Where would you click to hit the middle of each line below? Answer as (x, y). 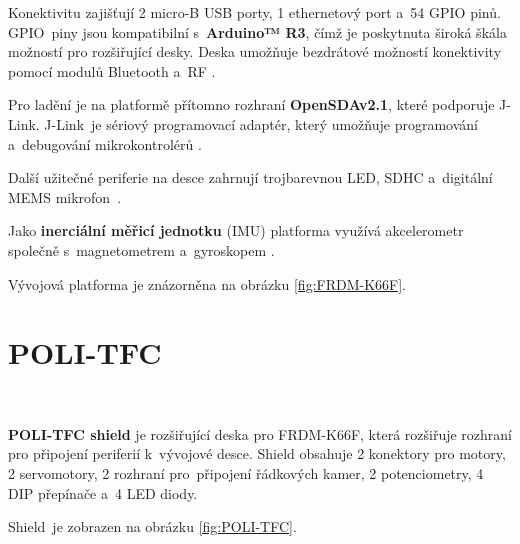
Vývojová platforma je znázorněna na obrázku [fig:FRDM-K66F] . (207, 283)
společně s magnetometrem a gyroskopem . (141, 249)
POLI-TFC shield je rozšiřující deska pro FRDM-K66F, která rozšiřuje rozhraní (260, 433)
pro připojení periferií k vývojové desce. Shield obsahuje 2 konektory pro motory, (257, 453)
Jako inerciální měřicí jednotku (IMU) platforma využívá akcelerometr (236, 230)
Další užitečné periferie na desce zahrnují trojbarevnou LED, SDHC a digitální (250, 177)
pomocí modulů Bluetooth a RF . (112, 70)
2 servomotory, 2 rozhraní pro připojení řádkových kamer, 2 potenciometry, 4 (246, 473)
